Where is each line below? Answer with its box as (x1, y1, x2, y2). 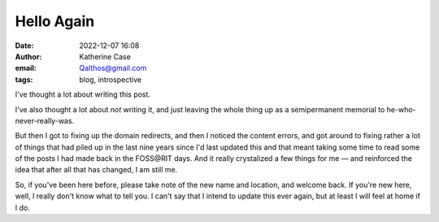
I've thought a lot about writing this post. (15, 89, 150, 99)
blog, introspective (79, 74, 142, 85)
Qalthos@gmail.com (79, 63, 147, 73)
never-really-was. (15, 115, 75, 125)
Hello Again (15, 12, 95, 30)
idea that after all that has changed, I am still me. (15, 165, 178, 175)
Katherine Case (79, 51, 132, 61)
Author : (15, 51, 42, 61)
